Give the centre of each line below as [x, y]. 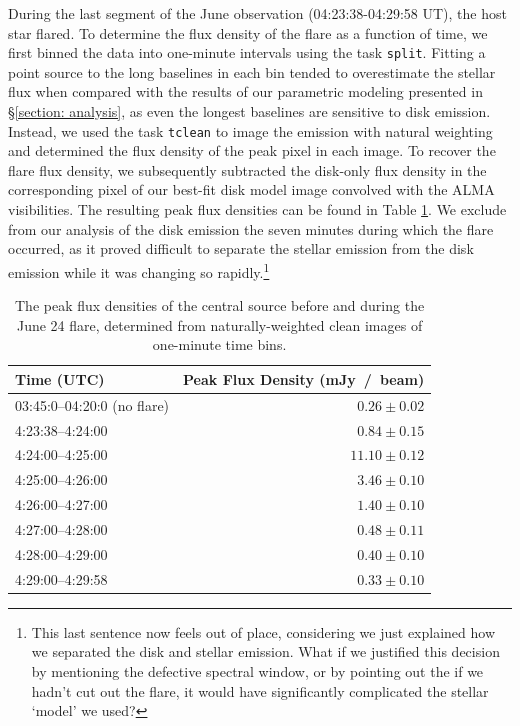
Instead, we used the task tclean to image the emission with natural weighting [250, 130]
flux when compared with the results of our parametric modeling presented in [245, 91]
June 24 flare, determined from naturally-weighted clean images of [219, 324]
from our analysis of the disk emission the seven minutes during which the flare [251, 228]
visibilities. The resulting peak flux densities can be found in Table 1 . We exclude [257, 209]
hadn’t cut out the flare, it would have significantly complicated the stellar [260, 690]
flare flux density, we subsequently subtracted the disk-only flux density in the [247, 169]
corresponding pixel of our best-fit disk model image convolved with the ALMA [251, 189]
